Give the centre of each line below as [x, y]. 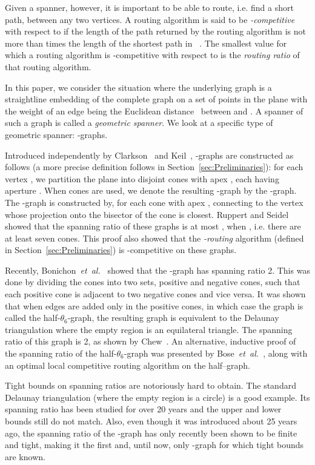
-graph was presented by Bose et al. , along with [216, 353]
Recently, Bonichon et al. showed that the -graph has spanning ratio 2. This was [157, 270]
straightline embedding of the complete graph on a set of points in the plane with [156, 99]
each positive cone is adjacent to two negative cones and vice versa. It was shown [155, 294]
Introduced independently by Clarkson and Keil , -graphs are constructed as [149, 155]
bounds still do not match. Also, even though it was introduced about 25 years [151, 421]
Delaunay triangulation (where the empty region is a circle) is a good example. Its [157, 397]
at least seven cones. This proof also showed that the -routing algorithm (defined [154, 238]
